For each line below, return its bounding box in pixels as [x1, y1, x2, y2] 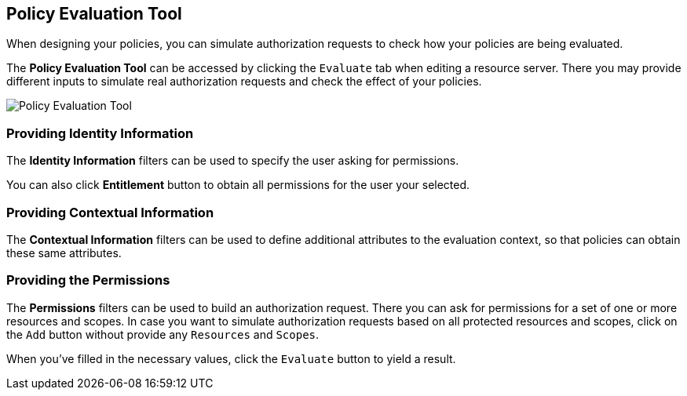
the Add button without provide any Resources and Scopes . [6, 327, 320, 341]
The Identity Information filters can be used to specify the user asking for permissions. [6, 154, 459, 168]
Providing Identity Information [6, 125, 194, 141]
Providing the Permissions [6, 272, 170, 289]
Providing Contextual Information [6, 204, 214, 220]
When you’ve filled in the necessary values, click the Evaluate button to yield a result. [6, 351, 456, 365]
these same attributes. [6, 245, 122, 260]
